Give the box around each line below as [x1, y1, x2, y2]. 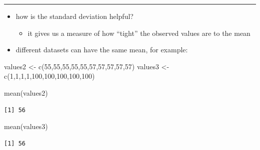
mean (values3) [4, 121, 48, 132]
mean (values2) [4, 87, 48, 98]
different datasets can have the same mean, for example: [15, 44, 188, 55]
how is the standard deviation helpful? [15, 11, 133, 21]
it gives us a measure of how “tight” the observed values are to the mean [27, 27, 250, 38]
